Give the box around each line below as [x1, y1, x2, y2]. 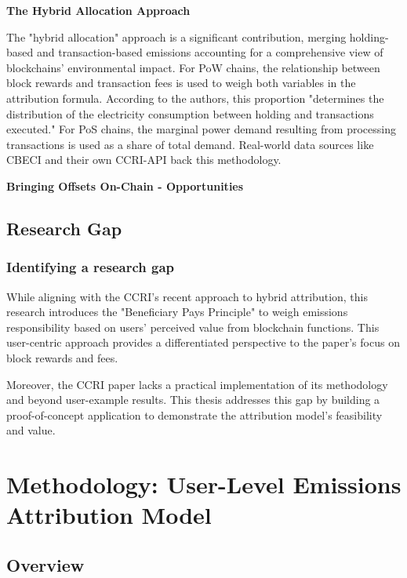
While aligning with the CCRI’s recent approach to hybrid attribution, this [6, 288, 369, 304]
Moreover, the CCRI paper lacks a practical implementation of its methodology [6, 376, 388, 392]
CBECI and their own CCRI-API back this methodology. [6, 151, 282, 168]
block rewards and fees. [6, 349, 118, 365]
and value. [6, 422, 56, 438]
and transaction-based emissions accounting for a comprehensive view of [36, 44, 383, 60]
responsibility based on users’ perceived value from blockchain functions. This [6, 318, 380, 335]
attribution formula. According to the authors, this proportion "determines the [6, 89, 384, 106]
